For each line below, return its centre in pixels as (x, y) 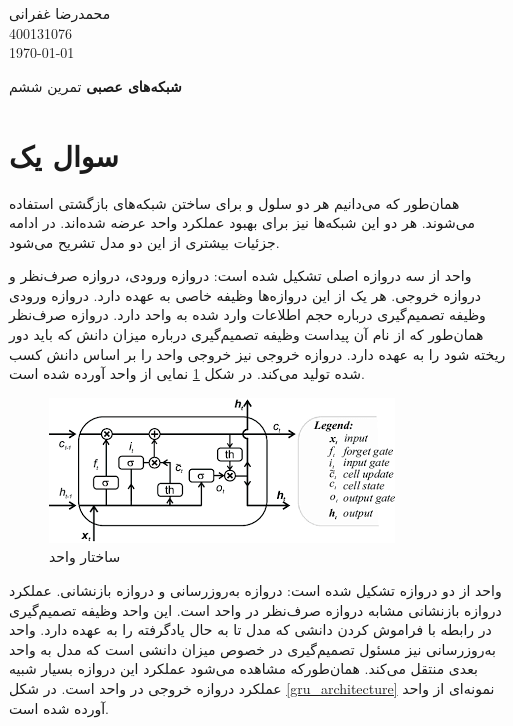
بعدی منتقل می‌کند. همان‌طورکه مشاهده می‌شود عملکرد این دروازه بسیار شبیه (243, 668)
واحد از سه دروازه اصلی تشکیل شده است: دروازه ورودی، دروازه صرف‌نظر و (240, 275)
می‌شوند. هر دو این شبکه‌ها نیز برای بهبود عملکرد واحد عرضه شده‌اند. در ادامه (242, 222)
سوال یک (64, 154)
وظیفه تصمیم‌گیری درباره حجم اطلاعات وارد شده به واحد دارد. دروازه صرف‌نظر (247, 314)
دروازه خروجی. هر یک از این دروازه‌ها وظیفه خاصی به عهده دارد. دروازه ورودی (245, 294)
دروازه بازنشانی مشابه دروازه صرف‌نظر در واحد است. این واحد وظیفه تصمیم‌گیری (255, 609)
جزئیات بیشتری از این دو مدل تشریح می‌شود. (144, 241)
